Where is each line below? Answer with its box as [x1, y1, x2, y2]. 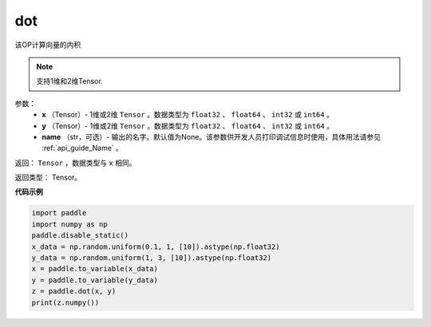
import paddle [31, 208, 87, 218]
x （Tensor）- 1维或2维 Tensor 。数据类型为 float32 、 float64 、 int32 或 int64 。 [42, 110, 334, 120]
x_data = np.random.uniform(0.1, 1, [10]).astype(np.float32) [31, 242, 280, 251]
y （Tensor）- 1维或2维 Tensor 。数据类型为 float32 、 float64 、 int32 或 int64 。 [42, 120, 334, 131]
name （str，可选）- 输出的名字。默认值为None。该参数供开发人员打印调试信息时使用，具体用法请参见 [42, 132, 381, 141]
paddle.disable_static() [31, 231, 129, 240]
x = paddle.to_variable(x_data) [31, 264, 159, 274]
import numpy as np [31, 219, 108, 229]
